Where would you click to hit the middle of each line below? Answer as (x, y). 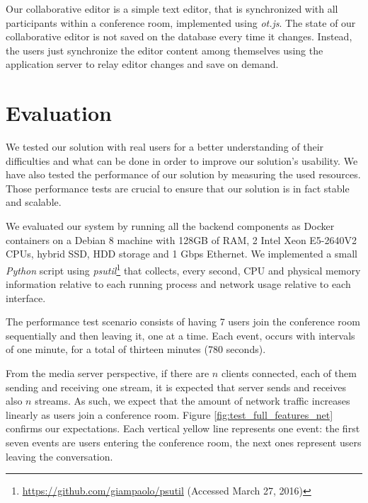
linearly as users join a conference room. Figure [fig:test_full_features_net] (169, 414)
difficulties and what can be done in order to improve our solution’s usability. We (182, 160)
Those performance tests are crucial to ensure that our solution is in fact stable (178, 188)
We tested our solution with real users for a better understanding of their (165, 147)
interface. (26, 297)
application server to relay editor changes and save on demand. (142, 64)
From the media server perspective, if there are (108, 373)
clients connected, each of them (289, 373)
